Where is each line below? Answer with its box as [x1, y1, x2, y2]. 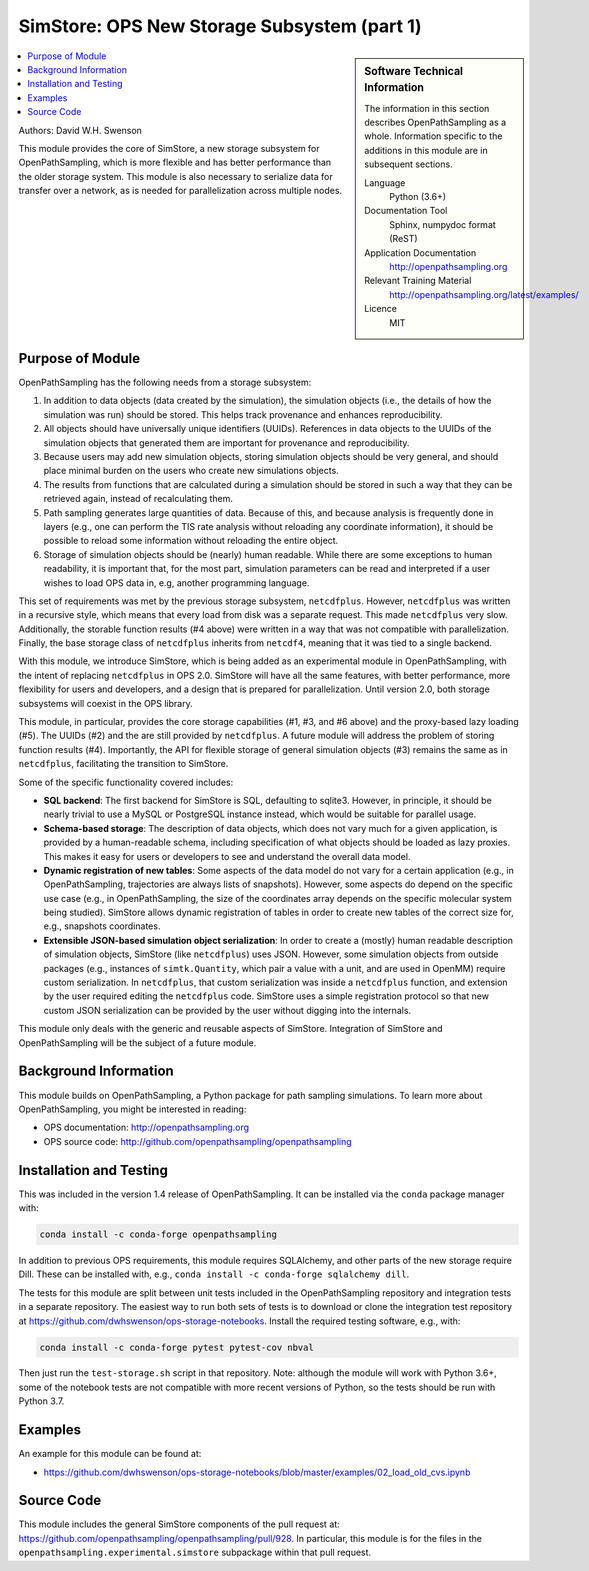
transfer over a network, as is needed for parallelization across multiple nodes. [18, 185, 343, 197]
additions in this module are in [364, 144, 489, 156]
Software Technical [364, 64, 464, 78]
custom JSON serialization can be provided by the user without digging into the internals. [43, 1004, 412, 1016]
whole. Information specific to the [364, 130, 503, 142]
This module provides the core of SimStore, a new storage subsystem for [18, 142, 320, 154]
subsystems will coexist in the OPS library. [18, 697, 194, 709]
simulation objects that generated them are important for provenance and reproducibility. [43, 436, 410, 449]
